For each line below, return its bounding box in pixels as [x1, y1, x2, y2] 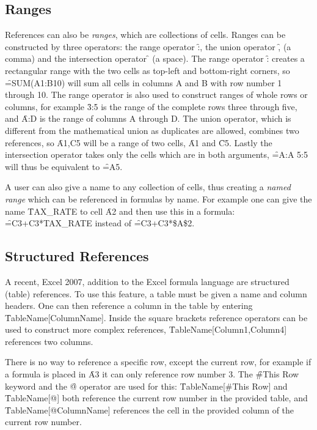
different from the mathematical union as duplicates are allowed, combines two [5, 124, 299, 136]
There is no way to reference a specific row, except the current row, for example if [5, 355, 312, 368]
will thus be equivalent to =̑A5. [5, 160, 123, 172]
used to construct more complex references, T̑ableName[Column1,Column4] [5, 323, 287, 336]
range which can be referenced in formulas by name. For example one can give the [5, 192, 312, 205]
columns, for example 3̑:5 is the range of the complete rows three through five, [5, 100, 297, 113]
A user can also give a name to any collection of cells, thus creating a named [5, 180, 291, 193]
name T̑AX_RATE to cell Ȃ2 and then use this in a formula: [5, 204, 235, 217]
